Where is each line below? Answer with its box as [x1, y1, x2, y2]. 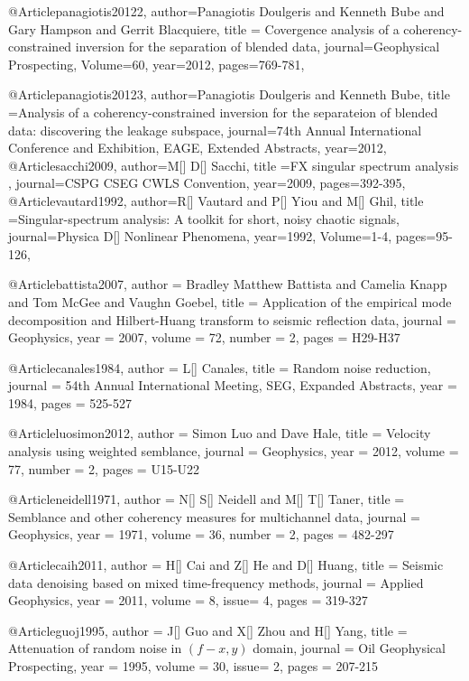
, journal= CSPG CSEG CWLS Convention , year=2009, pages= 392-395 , [8, 173, 406, 192]
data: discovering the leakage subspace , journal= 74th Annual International [8, 120, 422, 139]
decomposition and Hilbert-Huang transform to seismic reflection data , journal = [8, 310, 456, 329]
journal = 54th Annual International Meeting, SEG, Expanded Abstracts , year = [8, 376, 457, 395]
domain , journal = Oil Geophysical [253, 639, 446, 658]
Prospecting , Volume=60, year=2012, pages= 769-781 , [8, 54, 305, 73]
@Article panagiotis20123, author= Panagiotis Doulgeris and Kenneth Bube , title [8, 85, 450, 104]
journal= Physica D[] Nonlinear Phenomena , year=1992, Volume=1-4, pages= [8, 227, 437, 246]
